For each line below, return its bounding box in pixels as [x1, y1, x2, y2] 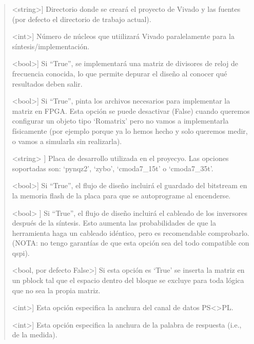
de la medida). [12, 329, 57, 340]
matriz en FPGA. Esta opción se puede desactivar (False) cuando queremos [12, 105, 250, 116]
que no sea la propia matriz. [12, 285, 101, 295]
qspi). [12, 247, 30, 258]
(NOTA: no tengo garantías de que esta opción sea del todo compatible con [12, 237, 249, 248]
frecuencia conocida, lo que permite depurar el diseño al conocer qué [12, 68, 227, 78]
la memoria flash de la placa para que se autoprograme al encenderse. [12, 190, 231, 200]
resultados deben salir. [12, 78, 83, 89]
